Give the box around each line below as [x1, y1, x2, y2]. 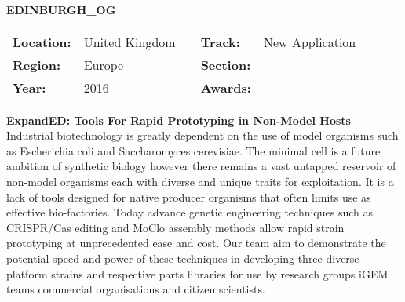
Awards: [200, 78, 251, 96]
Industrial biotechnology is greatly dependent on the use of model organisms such [6, 127, 399, 144]
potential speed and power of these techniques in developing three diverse [6, 249, 359, 266]
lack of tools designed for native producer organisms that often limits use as [6, 188, 371, 205]
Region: [13, 55, 61, 74]
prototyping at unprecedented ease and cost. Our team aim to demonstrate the [6, 235, 386, 251]
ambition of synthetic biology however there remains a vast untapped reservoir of [6, 158, 396, 174]
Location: [13, 32, 71, 51]
